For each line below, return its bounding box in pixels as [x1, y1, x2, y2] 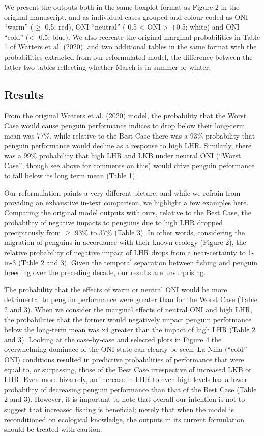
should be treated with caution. [4, 424, 102, 434]
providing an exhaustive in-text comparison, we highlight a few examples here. [4, 197, 249, 208]
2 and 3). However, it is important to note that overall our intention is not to [4, 394, 245, 404]
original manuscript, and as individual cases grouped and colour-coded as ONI [4, 11, 248, 22]
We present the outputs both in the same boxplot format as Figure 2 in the [4, 2, 240, 12]
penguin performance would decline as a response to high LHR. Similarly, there [4, 140, 252, 151]
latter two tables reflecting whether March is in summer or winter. [4, 61, 211, 72]
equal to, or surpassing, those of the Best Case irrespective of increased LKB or [4, 364, 252, 374]
